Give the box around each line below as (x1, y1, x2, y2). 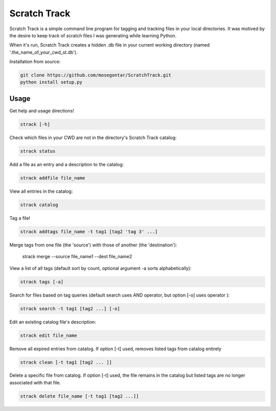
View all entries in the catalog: (9, 188, 73, 194)
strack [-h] (20, 121, 51, 127)
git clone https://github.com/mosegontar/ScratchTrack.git (20, 72, 171, 78)
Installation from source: (9, 59, 61, 65)
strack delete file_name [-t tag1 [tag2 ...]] (20, 393, 139, 399)
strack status (20, 148, 56, 154)
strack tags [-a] (20, 279, 64, 285)
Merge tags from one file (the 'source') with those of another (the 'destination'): (9, 242, 177, 248)
